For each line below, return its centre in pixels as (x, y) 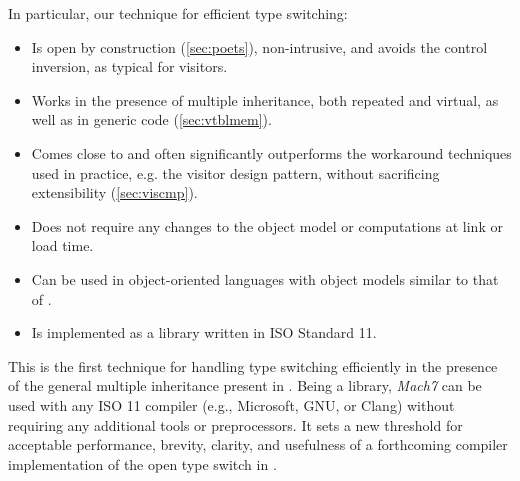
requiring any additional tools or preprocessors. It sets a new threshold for (235, 424)
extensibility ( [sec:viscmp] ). (114, 192)
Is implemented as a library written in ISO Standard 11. (204, 332)
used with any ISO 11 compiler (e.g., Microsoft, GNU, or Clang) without (231, 404)
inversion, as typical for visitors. (129, 66)
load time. (62, 245)
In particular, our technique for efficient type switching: (178, 13)
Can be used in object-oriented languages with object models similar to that (265, 278)
